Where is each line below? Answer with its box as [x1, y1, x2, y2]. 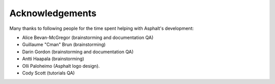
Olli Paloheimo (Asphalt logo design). [22, 63, 100, 69]
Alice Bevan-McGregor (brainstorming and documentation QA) [22, 34, 154, 40]
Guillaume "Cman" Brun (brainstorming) [22, 41, 106, 48]
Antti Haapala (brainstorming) [22, 56, 85, 62]
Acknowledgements [9, 8, 97, 19]
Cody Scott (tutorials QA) [22, 70, 75, 76]
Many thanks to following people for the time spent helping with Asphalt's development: [9, 25, 194, 31]
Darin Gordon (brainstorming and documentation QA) [22, 49, 134, 55]
